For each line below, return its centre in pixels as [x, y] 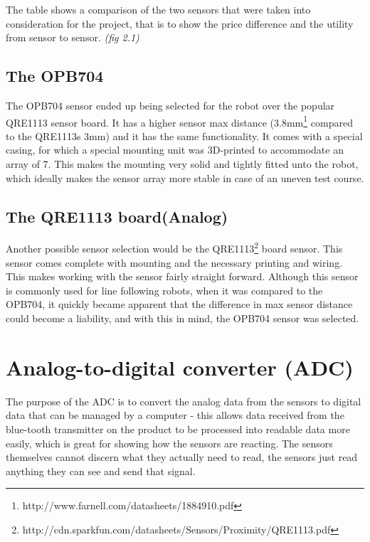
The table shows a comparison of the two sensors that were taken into [158, 9]
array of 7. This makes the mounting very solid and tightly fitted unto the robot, [182, 164]
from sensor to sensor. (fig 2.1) [73, 37]
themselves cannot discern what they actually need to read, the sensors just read [182, 457]
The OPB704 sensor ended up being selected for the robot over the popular [170, 105]
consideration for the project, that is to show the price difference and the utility [180, 23]
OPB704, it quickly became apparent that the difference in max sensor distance [179, 304]
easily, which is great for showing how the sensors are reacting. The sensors [169, 443]
